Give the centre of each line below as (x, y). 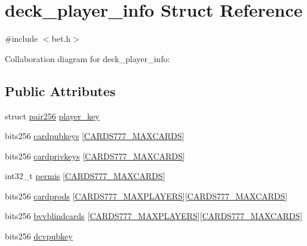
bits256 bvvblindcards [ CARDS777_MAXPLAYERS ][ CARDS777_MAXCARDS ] (154, 216)
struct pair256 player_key (52, 116)
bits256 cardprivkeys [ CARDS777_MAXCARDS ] (95, 156)
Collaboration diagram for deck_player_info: (88, 58)
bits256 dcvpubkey (39, 236)
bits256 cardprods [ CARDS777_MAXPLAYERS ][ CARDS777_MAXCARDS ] (146, 196)
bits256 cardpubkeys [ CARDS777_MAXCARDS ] (95, 136)
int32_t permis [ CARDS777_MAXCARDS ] (85, 176)
